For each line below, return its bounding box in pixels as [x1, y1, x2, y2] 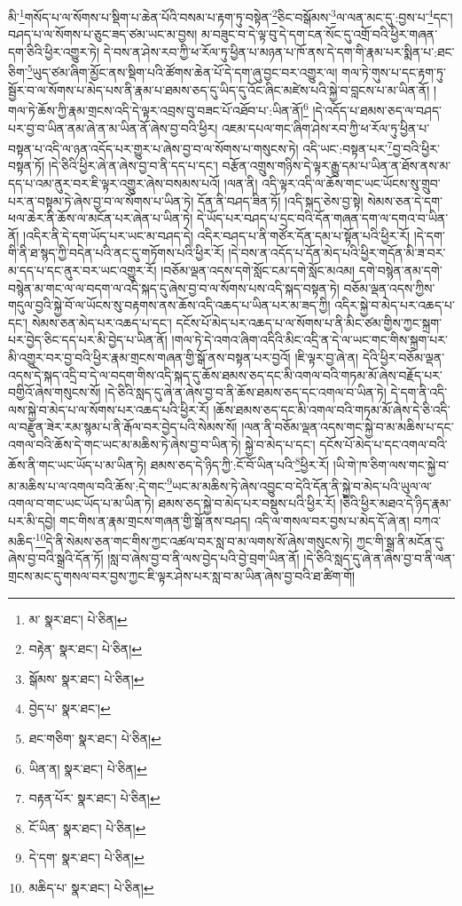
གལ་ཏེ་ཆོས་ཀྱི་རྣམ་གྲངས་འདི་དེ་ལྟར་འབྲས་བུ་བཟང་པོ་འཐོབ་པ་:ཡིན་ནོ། [8, 100, 303, 119]
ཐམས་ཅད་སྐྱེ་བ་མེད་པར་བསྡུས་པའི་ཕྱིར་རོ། [158, 493, 336, 512]
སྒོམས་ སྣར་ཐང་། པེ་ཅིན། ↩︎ [28, 669, 145, 687]
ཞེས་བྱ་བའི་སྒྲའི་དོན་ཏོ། [8, 549, 104, 568]
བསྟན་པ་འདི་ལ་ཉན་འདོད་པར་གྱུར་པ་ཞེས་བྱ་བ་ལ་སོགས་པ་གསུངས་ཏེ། [8, 139, 299, 157]
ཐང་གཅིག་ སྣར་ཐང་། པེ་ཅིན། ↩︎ [28, 728, 161, 747]
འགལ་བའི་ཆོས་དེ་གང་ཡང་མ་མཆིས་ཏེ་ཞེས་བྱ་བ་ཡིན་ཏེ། [8, 434, 241, 453]
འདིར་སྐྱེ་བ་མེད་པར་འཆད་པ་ [334, 296, 455, 314]
